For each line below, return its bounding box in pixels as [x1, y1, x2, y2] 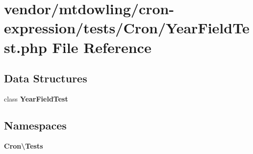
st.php [4, 37, 47, 57]
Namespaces [4, 117, 67, 132]
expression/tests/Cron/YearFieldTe [4, 18, 250, 38]
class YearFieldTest [4, 93, 68, 103]
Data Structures [4, 71, 87, 86]
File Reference [52, 37, 152, 57]
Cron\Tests [4, 140, 43, 151]
